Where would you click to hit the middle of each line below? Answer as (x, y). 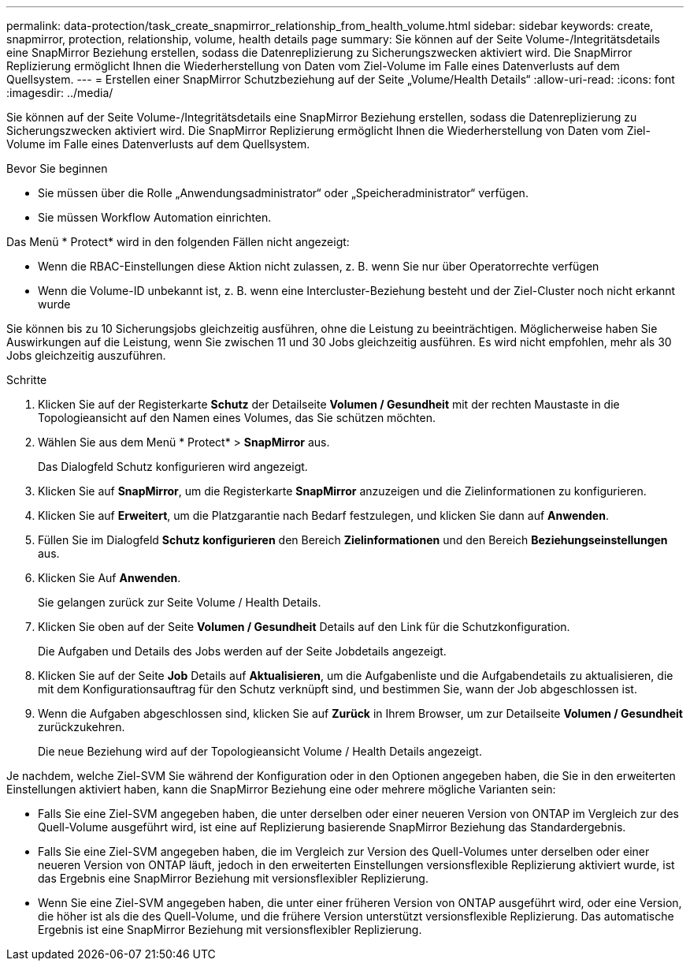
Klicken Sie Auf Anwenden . (109, 578)
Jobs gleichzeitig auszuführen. (86, 355)
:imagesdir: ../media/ (60, 93)
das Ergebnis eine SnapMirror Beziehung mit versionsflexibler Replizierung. (233, 878)
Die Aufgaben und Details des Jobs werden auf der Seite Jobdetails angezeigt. (242, 651)
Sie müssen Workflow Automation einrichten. (155, 217)
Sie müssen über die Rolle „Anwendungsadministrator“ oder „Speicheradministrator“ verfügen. (283, 193)
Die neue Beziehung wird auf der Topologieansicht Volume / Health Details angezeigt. (260, 751)
